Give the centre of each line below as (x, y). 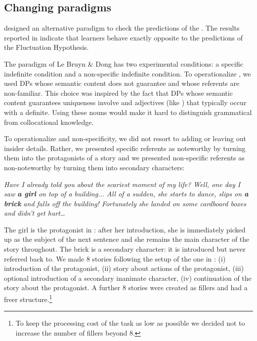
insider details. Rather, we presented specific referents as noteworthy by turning (125, 148)
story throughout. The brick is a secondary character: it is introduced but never (125, 249)
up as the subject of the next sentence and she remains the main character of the (127, 239)
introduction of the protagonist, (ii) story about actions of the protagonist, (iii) (124, 268)
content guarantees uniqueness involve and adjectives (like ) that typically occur (125, 102)
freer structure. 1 (28, 298)
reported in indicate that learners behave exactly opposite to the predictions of (124, 37)
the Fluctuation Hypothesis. (46, 47)
